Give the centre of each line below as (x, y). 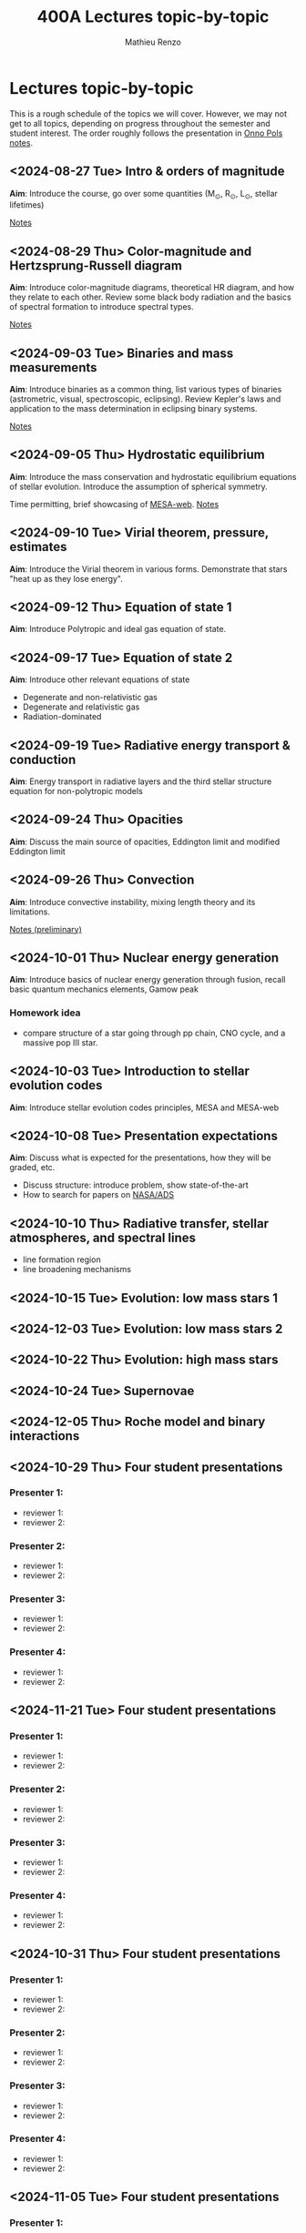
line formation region (62, 1259)
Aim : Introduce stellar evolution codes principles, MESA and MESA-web (144, 1107)
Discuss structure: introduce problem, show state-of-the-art (135, 1185)
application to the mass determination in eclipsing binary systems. (133, 408)
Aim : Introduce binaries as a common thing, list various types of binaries (146, 389)
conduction (43, 759)
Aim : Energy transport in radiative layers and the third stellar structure (141, 781)
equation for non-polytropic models (76, 790)
